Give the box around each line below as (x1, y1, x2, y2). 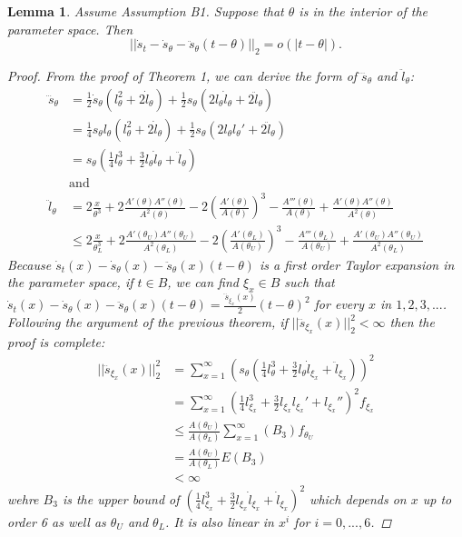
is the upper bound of (62, 489, 180, 508)
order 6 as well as (7, 512, 106, 531)
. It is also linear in (165, 512, 274, 531)
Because (7, 254, 52, 273)
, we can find (167, 273, 240, 292)
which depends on (310, 489, 407, 508)
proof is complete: (7, 333, 105, 352)
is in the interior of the (299, 2, 428, 20)
